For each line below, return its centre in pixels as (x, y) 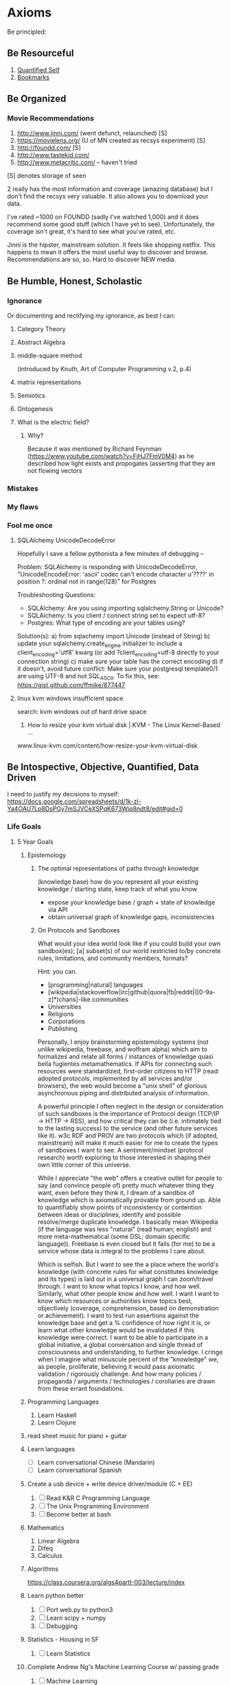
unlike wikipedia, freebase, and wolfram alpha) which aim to (123, 1049)
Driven (22, 778)
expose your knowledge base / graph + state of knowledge (131, 902)
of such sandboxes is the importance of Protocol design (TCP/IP (128, 1113)
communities (110, 999)
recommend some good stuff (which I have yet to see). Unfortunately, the (111, 224)
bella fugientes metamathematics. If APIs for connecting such (125, 1064)
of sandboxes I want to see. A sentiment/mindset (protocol (120, 1150)
